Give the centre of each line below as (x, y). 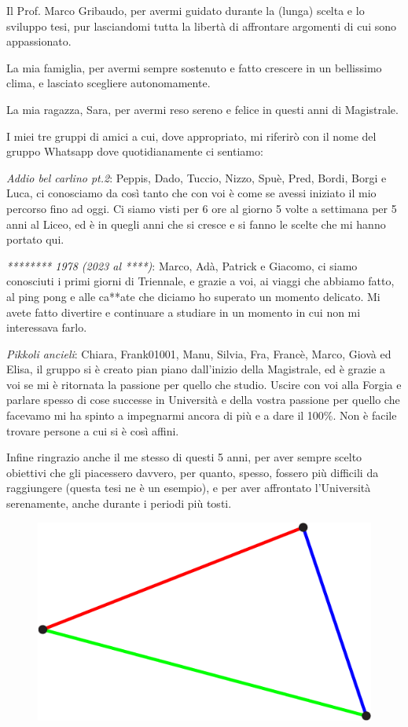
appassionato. (39, 41)
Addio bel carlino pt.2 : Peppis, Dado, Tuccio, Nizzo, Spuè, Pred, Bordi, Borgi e (197, 177)
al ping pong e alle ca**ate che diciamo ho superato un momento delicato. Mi (193, 296)
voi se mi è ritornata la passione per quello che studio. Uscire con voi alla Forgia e (204, 384)
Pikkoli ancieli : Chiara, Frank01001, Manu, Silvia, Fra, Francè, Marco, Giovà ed (199, 353)
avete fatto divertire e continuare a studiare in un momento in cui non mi (184, 312)
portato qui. (35, 239)
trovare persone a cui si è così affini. (93, 430)
